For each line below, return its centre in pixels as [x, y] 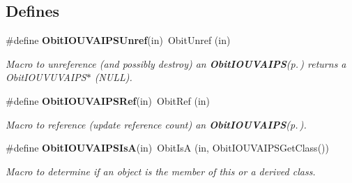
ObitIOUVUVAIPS [46, 77]
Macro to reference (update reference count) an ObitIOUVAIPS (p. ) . [156, 124]
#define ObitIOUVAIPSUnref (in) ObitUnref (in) [118, 40]
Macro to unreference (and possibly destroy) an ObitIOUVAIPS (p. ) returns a [176, 63]
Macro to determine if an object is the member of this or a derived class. [161, 171]
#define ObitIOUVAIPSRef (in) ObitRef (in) [108, 100]
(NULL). [113, 77]
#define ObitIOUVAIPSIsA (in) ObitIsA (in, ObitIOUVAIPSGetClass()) [167, 148]
